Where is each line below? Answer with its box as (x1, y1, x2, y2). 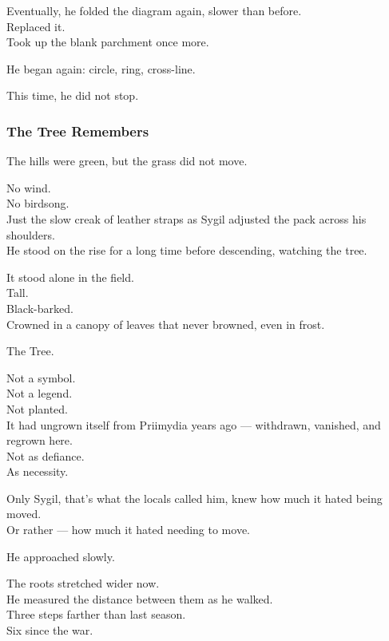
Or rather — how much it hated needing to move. (6, 521, 250, 538)
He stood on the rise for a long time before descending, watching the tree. (6, 242, 367, 259)
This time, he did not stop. (6, 87, 139, 104)
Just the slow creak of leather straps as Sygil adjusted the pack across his (6, 210, 367, 227)
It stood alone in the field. (6, 268, 134, 285)
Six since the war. (6, 622, 93, 639)
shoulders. (6, 226, 55, 243)
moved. (6, 505, 42, 522)
